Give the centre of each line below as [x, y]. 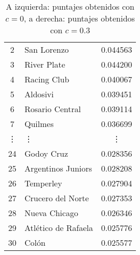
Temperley [43, 183]
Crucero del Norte [57, 198]
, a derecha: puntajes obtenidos [79, 18]
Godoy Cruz [46, 153]
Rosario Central [53, 109]
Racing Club [47, 79]
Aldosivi [39, 94]
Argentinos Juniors [59, 168]
